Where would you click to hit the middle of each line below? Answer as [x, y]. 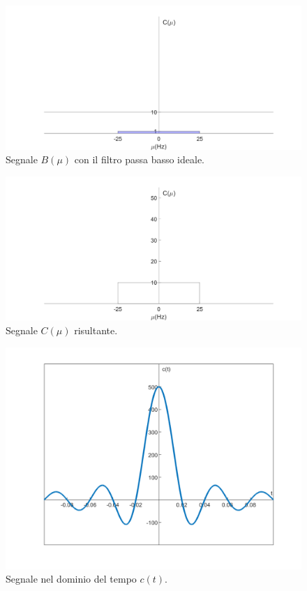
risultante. [96, 330]
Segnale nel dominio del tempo [71, 579]
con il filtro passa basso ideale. [140, 159]
